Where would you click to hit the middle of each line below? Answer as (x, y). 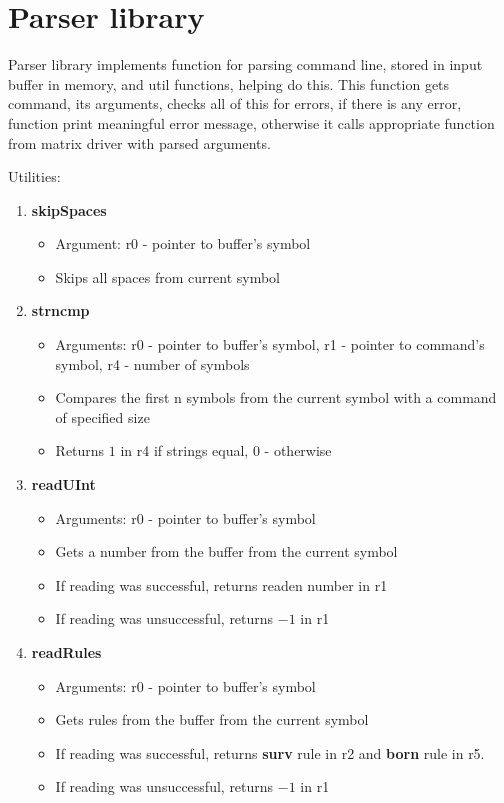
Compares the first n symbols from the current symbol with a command (276, 397)
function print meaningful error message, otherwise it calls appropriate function (251, 122)
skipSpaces (69, 209)
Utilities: (34, 176)
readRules (66, 652)
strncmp (60, 310)
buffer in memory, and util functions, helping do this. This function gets (229, 83)
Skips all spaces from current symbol (168, 276)
